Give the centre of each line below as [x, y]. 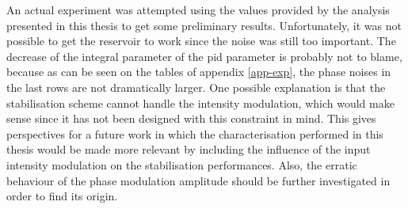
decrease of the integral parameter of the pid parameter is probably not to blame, [204, 56]
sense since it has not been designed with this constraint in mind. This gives [191, 118]
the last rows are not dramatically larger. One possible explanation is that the [196, 87]
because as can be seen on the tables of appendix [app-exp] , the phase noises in [199, 72]
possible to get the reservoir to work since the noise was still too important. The [201, 41]
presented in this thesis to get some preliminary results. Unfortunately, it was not [204, 25]
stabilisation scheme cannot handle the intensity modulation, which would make [200, 103]
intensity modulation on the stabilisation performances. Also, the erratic [182, 164]
